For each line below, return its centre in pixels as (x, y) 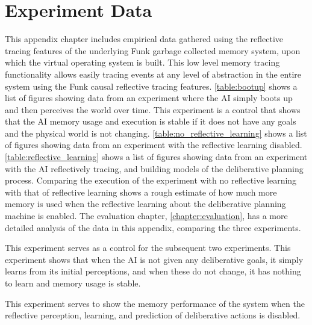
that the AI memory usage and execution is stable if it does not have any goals (151, 121)
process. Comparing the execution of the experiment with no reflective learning (151, 180)
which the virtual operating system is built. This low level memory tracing (142, 62)
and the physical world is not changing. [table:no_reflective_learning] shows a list (156, 133)
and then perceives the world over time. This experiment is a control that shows (153, 109)
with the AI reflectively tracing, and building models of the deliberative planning (154, 168)
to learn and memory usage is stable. (73, 283)
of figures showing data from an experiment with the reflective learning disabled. (154, 145)
